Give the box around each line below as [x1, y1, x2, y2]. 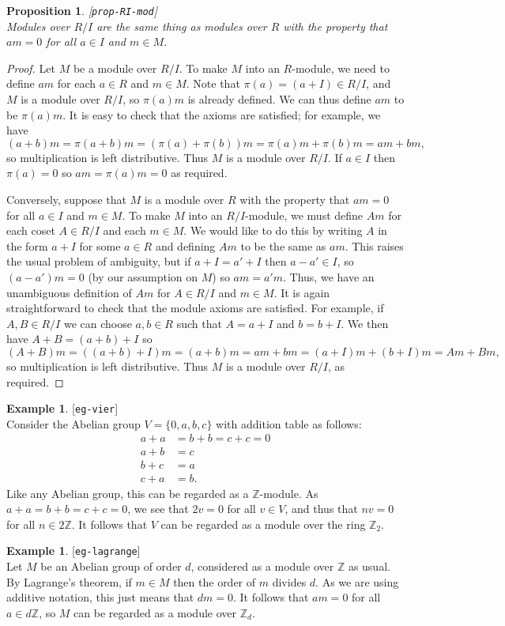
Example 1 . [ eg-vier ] [6, 400, 119, 417]
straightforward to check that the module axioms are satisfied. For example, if [6, 300, 384, 316]
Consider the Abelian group [6, 415, 141, 432]
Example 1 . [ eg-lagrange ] [6, 542, 141, 559]
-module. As [259, 485, 318, 501]
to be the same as [240, 237, 326, 254]
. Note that [186, 75, 240, 92]
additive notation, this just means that [6, 589, 194, 605]
